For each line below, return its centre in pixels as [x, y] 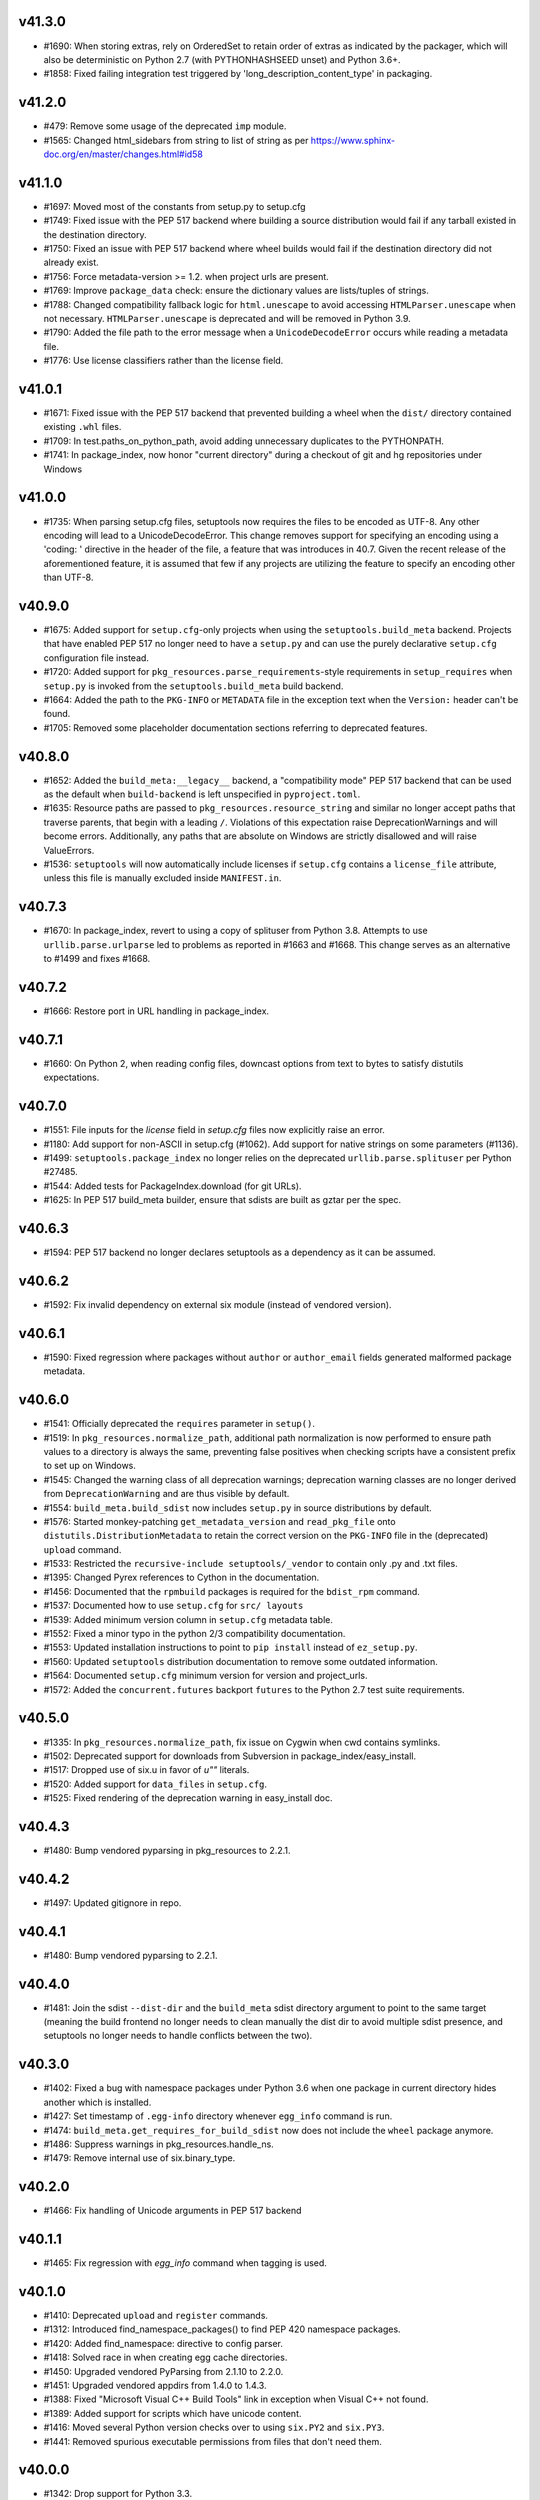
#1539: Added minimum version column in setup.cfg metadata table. [188, 1619]
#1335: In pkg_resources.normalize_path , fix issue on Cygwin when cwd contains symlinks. [242, 1742]
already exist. [71, 262]
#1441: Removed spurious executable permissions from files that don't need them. [212, 2441]
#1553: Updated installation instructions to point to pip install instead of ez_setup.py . [231, 1647]
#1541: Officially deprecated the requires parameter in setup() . [179, 1424]
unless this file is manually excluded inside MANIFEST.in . [162, 878]
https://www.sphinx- [352, 140]
